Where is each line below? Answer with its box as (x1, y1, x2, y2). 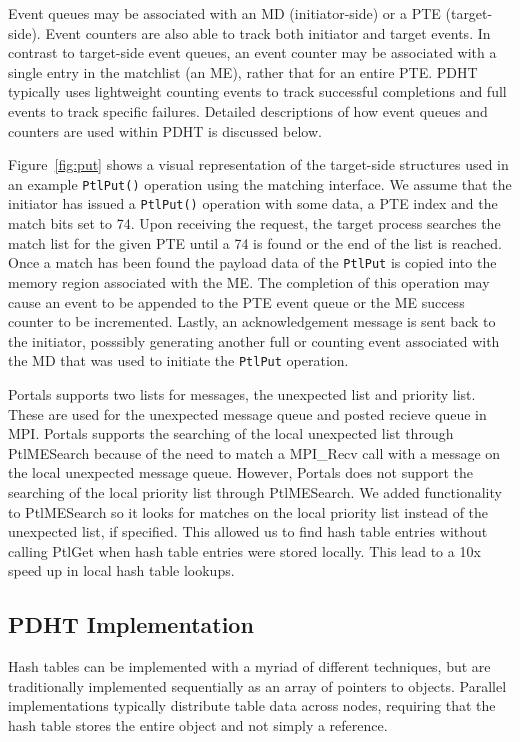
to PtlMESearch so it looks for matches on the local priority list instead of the (8, 501, 489, 522)
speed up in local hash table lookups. (8, 560, 235, 581)
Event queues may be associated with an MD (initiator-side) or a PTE (8, 3, 441, 23)
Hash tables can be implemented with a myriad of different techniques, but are (8, 656, 491, 677)
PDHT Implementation (8, 609, 254, 640)
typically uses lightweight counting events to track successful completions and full (8, 81, 507, 102)
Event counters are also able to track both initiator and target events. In (45, 22, 491, 43)
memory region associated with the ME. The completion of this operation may (8, 271, 490, 292)
